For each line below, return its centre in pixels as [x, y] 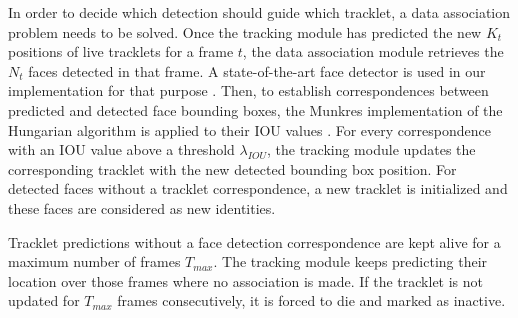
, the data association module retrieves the [373, 51]
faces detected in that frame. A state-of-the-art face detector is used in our [257, 70]
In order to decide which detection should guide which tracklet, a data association [259, 12]
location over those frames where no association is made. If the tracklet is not [246, 280]
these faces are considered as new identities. [142, 207]
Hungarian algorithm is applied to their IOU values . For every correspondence [249, 129]
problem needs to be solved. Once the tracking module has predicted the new [245, 31]
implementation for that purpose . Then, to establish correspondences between [248, 90]
